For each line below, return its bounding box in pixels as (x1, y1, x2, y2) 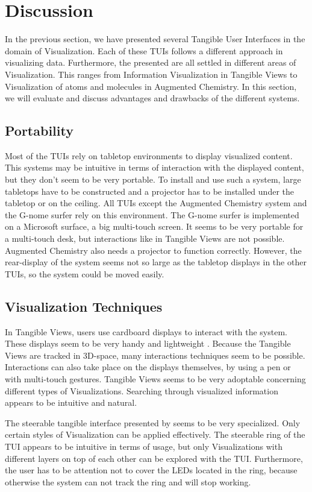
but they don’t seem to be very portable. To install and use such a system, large (5, 173, 301, 186)
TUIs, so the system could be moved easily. (5, 267, 164, 280)
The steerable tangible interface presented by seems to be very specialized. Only (5, 416, 301, 429)
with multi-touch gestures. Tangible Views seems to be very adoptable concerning (5, 373, 306, 385)
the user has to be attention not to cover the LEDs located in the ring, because (5, 464, 298, 476)
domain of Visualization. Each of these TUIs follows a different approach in (5, 44, 283, 57)
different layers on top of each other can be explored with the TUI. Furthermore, (5, 452, 303, 464)
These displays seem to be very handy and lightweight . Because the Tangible (5, 337, 291, 350)
